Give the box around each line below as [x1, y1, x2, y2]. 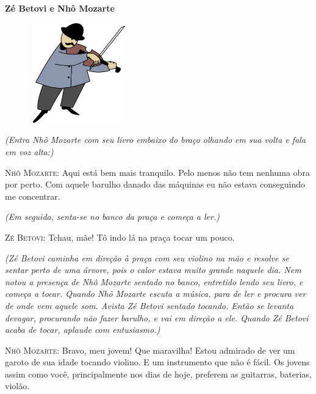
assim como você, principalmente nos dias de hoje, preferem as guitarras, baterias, [5, 367, 312, 380]
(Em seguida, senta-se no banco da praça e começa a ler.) [5, 210, 220, 223]
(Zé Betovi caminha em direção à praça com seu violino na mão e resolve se [5, 251, 289, 264]
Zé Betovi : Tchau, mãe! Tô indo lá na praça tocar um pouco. [5, 230, 235, 243]
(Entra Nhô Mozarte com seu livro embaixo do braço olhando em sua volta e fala [5, 133, 306, 146]
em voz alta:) [5, 145, 54, 158]
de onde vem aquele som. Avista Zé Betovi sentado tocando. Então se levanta [5, 299, 294, 312]
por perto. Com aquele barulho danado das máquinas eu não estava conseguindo [5, 178, 305, 191]
